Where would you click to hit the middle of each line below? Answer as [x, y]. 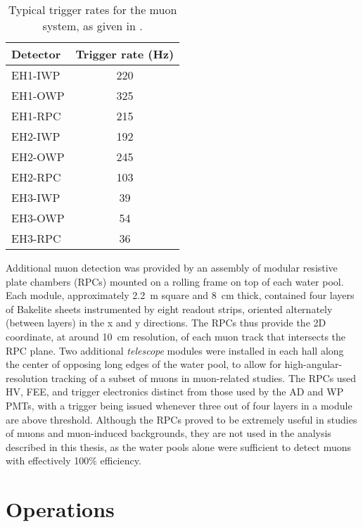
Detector [36, 54]
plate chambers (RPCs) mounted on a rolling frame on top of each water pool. [175, 281]
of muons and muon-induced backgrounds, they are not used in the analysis [168, 433]
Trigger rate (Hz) [125, 54]
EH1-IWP [36, 75]
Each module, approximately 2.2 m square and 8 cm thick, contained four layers [180, 295]
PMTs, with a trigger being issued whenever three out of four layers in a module [179, 405]
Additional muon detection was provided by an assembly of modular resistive [172, 267]
